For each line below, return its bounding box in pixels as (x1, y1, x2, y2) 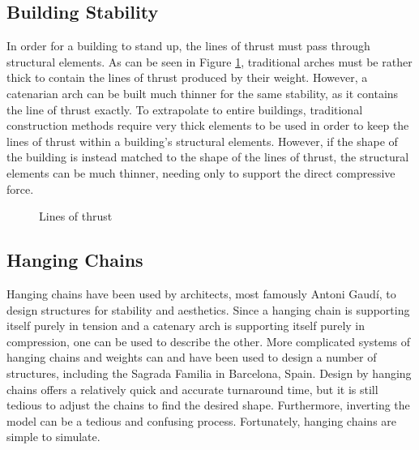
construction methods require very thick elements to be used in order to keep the (6, 117, 409, 134)
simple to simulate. (6, 428, 100, 445)
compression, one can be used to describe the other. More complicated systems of (6, 332, 411, 349)
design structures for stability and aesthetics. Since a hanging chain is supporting (6, 301, 410, 318)
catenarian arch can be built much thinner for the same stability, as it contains (6, 84, 399, 101)
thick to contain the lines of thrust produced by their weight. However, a (6, 69, 368, 86)
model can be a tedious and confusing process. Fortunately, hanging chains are (6, 412, 397, 429)
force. (6, 180, 34, 197)
